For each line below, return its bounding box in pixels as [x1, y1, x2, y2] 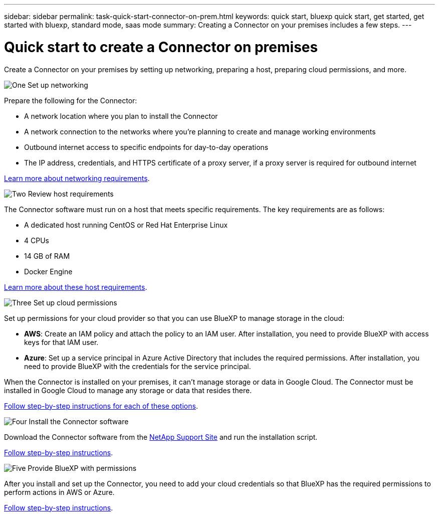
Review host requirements [28, 189, 114, 198]
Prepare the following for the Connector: [4, 96, 137, 105]
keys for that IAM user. [24, 337, 99, 347]
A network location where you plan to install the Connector [24, 111, 218, 120]
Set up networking [28, 80, 88, 89]
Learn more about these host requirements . [4, 282, 147, 291]
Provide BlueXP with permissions [28, 463, 137, 472]
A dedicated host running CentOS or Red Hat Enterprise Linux [24, 220, 228, 229]
